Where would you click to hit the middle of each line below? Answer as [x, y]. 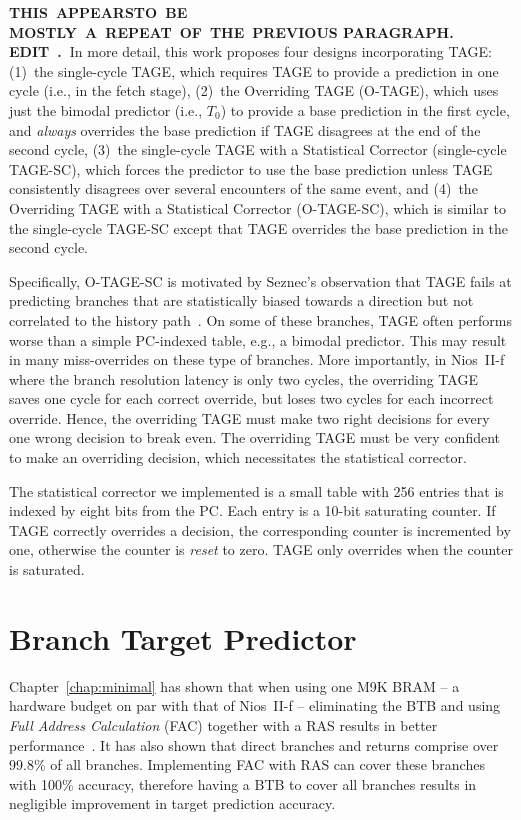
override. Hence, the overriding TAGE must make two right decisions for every [249, 417]
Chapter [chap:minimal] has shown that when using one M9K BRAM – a [234, 685]
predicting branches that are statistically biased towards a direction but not [241, 300]
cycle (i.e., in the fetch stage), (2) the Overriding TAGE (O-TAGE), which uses [254, 90]
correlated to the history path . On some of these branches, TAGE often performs [260, 319]
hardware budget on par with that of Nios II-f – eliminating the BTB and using [255, 705]
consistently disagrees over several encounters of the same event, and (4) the [243, 188]
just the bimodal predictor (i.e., [106, 109]
